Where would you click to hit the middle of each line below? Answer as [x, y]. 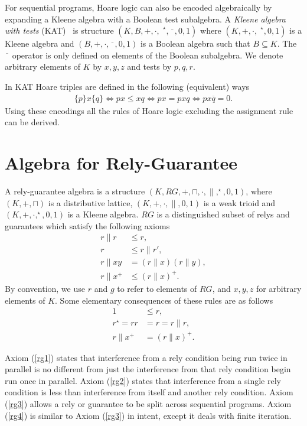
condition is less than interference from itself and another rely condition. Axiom [149, 392]
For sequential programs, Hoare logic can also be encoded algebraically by [138, 7]
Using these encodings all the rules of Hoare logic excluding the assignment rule [149, 110]
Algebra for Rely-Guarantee [121, 162]
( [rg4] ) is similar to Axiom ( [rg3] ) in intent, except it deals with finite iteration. [148, 415]
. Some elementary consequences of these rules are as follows [164, 300]
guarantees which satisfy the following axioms [87, 225]
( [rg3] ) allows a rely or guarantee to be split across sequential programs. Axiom [148, 404]
